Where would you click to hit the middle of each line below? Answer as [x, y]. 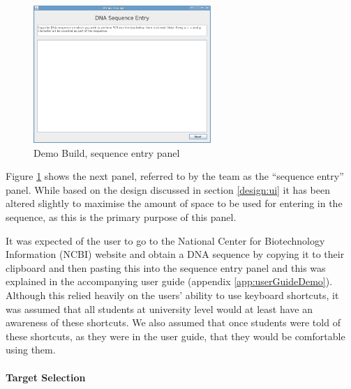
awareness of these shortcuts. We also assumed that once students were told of [173, 322]
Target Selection [46, 377]
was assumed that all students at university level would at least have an [159, 308]
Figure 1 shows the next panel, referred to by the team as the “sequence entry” [175, 176]
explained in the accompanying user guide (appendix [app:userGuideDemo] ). [169, 281]
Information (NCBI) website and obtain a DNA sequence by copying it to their [175, 254]
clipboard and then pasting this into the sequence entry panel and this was [166, 267]
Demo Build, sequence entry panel [107, 152]
